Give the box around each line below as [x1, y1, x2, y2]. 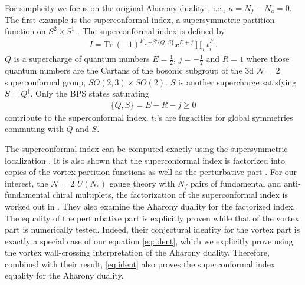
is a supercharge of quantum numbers [14, 52, 150, 65]
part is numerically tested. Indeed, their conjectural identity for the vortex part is [5, 223, 300, 236]
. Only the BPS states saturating [30, 87, 149, 100]
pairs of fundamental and [190, 177, 281, 189]
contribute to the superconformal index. [5, 111, 149, 123]
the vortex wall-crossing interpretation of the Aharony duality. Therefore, [5, 246, 270, 259]
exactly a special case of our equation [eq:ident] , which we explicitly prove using [5, 234, 293, 247]
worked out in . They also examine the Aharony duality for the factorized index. [5, 200, 296, 212]
